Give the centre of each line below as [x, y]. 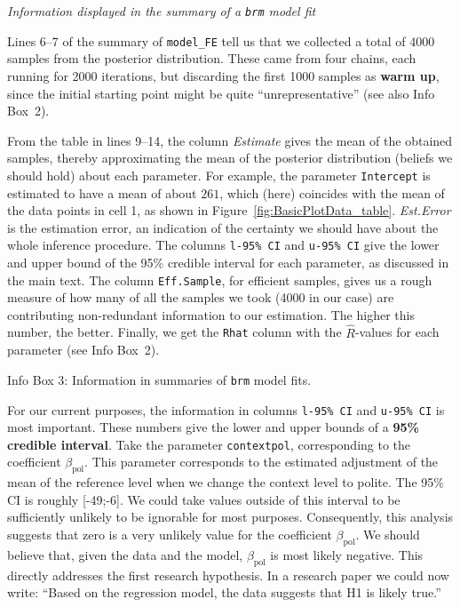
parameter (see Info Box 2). [83, 350]
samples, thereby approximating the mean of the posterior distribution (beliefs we [230, 158]
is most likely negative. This [347, 554]
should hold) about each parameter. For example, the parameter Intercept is [219, 175]
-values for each [397, 332]
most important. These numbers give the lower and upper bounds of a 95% [213, 427]
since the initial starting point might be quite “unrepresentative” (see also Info [221, 93]
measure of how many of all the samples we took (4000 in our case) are [201, 297]
